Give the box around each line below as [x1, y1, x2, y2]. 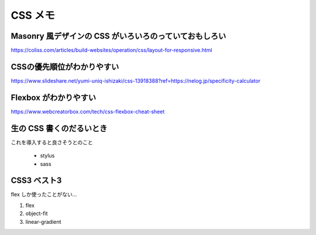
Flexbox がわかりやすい [11, 93, 97, 103]
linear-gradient [25, 218, 61, 225]
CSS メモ [11, 9, 56, 22]
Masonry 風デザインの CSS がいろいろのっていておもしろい [11, 31, 226, 41]
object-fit [25, 210, 48, 217]
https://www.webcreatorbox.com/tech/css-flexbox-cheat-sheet [11, 108, 165, 115]
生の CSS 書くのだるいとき [11, 123, 108, 133]
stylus [40, 152, 55, 159]
